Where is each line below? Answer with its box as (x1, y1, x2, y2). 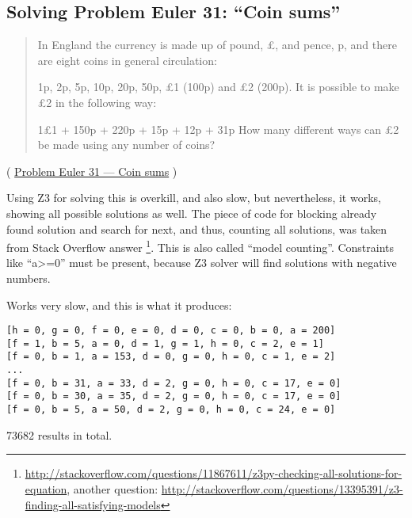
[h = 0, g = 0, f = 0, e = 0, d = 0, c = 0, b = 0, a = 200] (6, 325, 336, 337)
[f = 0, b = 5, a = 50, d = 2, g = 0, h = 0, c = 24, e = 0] (6, 404, 336, 416)
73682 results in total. (6, 426, 113, 443)
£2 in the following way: (37, 93, 157, 110)
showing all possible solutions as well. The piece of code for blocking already (6, 204, 377, 221)
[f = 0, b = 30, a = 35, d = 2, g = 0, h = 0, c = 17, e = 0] (6, 390, 341, 402)
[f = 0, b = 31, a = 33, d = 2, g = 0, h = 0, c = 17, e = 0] (6, 377, 341, 389)
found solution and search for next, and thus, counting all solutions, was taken (6, 220, 387, 237)
